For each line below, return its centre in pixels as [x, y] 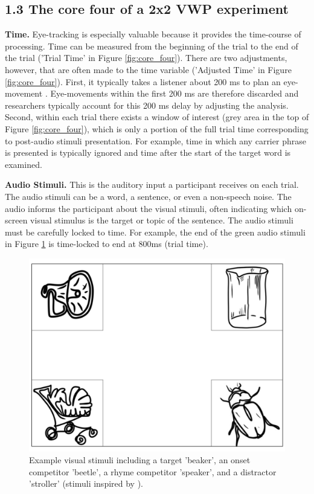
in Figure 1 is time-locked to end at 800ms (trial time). [107, 244]
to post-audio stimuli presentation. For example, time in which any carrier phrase [155, 140]
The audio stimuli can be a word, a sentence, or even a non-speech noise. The [148, 196]
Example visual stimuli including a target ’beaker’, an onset [140, 460]
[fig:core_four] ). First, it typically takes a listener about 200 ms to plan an [143, 81]
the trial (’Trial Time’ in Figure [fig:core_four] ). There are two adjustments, [146, 58]
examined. [24, 164]
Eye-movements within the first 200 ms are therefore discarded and [175, 93]
